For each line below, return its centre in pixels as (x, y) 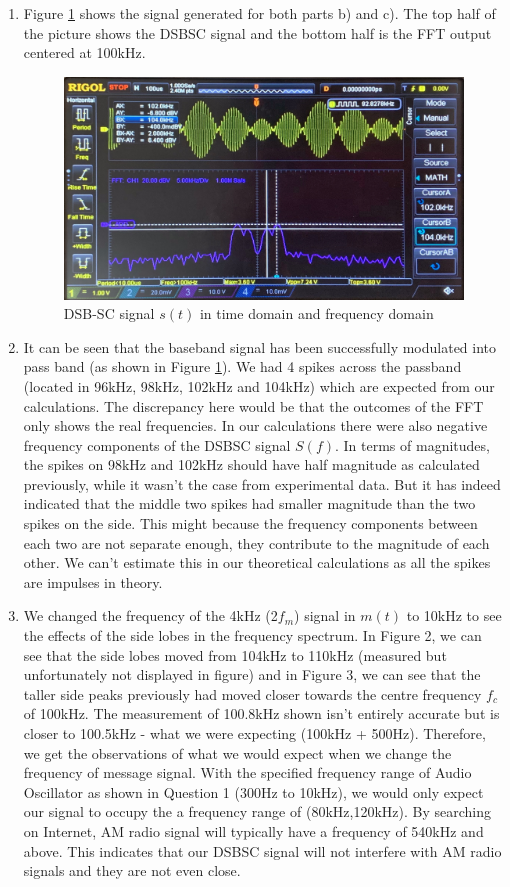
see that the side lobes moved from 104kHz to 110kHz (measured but (235, 654)
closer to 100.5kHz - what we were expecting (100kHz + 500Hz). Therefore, (254, 733)
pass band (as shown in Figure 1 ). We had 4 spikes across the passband (242, 366)
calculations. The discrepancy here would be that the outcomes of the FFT (253, 405)
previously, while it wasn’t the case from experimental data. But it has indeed (262, 483)
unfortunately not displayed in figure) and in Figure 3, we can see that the (252, 674)
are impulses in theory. (93, 581)
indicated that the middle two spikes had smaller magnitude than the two (249, 503)
